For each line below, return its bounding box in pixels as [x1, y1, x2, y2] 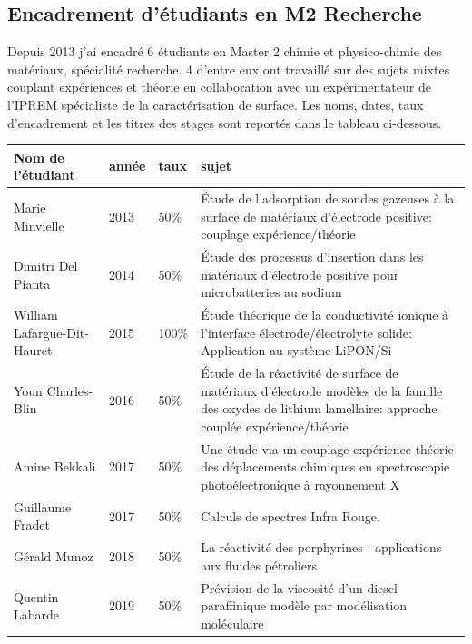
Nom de [14, 147, 64, 166]
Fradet [14, 515, 50, 534]
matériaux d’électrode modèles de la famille [201, 381, 443, 400]
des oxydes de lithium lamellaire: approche [201, 399, 438, 418]
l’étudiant [14, 165, 75, 184]
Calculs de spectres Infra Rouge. [201, 506, 380, 525]
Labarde [14, 605, 60, 624]
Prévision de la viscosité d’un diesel [201, 578, 398, 597]
